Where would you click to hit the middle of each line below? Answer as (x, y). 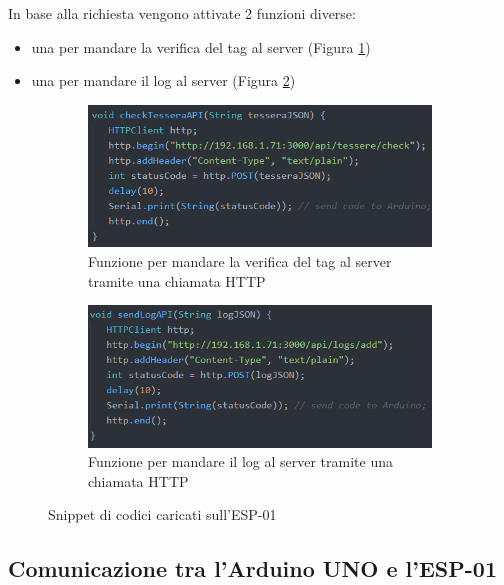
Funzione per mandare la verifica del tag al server (240, 260)
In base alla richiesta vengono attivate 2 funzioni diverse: (182, 13)
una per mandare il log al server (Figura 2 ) (163, 80)
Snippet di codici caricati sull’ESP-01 (162, 514)
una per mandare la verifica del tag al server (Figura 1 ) (201, 46)
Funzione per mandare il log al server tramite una (240, 461)
